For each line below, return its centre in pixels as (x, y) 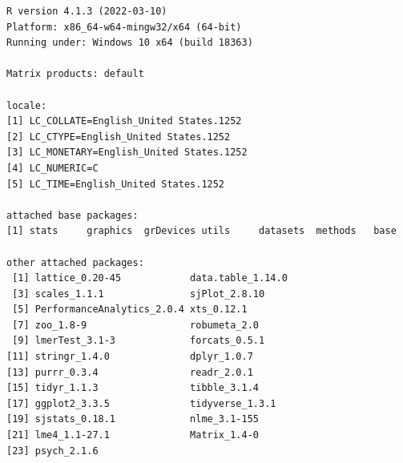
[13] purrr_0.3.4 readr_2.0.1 (130, 372)
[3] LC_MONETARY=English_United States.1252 (127, 153)
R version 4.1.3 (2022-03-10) (87, 11)
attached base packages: (73, 215)
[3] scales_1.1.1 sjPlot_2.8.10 (139, 294)
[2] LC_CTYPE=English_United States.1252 (119, 137)
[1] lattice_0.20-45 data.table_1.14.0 (150, 278)
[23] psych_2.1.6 (52, 451)
